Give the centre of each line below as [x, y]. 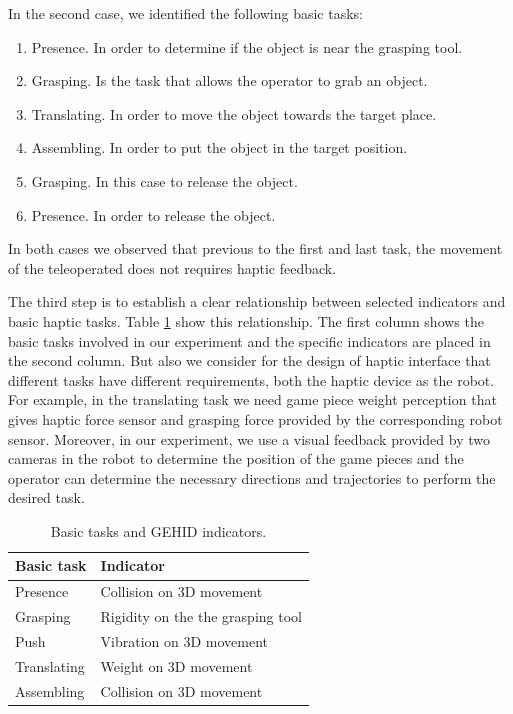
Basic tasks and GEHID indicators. [158, 530]
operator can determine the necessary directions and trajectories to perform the [252, 477]
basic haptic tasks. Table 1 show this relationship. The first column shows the [246, 320]
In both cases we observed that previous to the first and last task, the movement [255, 248]
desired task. [46, 497]
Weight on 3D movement [176, 665]
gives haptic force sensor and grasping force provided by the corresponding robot [255, 418]
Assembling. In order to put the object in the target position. [219, 147]
